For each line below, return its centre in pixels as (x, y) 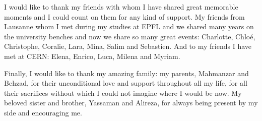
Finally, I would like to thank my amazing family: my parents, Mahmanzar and (126, 73)
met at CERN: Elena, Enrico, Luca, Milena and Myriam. (92, 56)
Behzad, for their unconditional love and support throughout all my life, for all (126, 83)
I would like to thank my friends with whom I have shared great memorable (121, 7)
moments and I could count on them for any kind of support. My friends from (124, 16)
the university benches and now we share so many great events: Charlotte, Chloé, (130, 36)
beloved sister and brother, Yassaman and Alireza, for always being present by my (131, 103)
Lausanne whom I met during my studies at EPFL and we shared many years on (129, 26)
